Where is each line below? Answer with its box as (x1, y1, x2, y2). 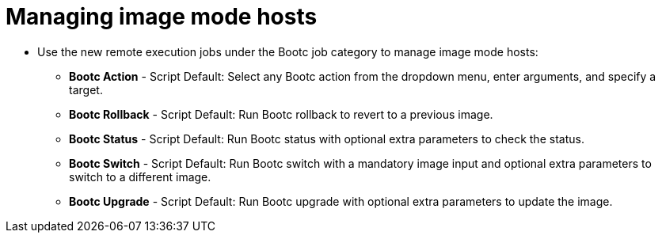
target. (69, 82, 103, 97)
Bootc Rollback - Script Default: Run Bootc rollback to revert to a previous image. (69, 107, 493, 121)
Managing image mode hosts (6, 3, 318, 30)
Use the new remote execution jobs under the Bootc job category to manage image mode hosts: (37, 44, 538, 59)
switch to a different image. (69, 169, 211, 184)
